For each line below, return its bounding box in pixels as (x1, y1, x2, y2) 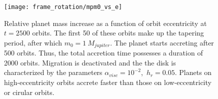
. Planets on (174, 67, 212, 77)
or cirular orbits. (4, 86, 54, 97)
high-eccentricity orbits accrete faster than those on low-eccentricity (4, 77, 211, 87)
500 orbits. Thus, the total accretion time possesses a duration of (4, 47, 203, 58)
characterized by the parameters (4, 67, 102, 77)
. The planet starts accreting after (110, 37, 214, 47)
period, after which (4, 37, 62, 47)
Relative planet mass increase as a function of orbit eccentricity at (4, 17, 207, 28)
